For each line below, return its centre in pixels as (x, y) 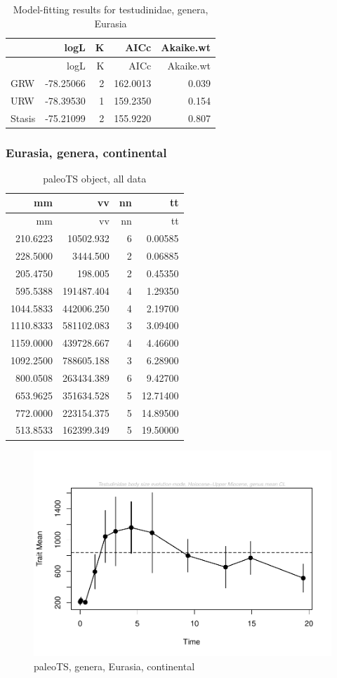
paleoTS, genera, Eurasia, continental (114, 666)
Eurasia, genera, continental (86, 152)
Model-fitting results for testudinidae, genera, (111, 9)
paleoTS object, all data (95, 178)
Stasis (23, 118)
